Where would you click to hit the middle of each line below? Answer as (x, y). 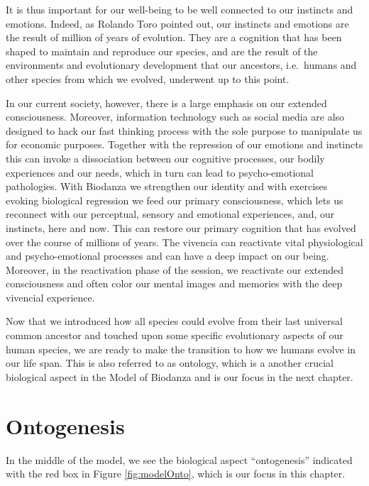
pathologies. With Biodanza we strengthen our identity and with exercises (167, 186)
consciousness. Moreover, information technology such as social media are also (175, 117)
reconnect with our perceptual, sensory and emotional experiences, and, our (170, 214)
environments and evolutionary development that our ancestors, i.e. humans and (181, 65)
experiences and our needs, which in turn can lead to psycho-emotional (160, 172)
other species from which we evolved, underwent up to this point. (148, 78)
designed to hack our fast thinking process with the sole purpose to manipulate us (184, 130)
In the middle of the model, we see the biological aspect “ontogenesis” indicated (179, 459)
